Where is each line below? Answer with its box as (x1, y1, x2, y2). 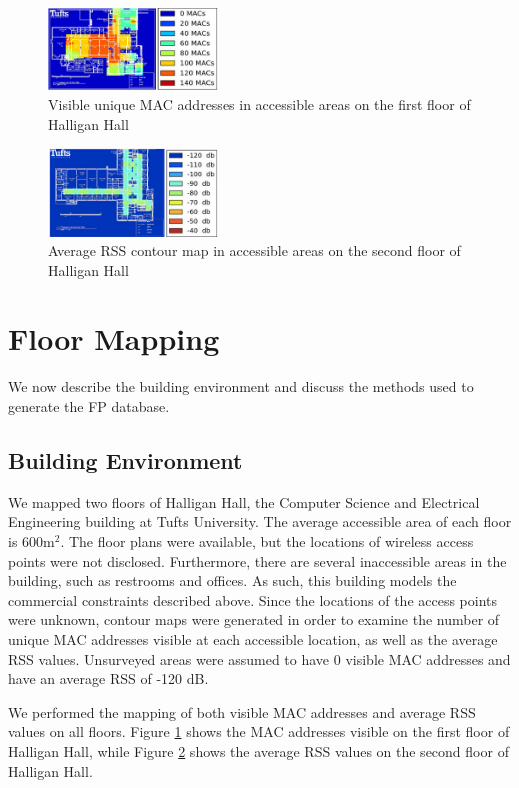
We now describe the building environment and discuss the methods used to (8, 376, 474, 397)
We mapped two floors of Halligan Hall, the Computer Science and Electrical (8, 491, 480, 512)
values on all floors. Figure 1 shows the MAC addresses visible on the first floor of (8, 721, 510, 742)
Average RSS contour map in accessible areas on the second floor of (48, 240, 461, 261)
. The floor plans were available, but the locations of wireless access (60, 531, 474, 551)
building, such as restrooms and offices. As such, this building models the (8, 570, 457, 591)
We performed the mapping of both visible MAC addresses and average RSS (8, 701, 476, 722)
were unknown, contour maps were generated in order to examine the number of (8, 609, 500, 630)
